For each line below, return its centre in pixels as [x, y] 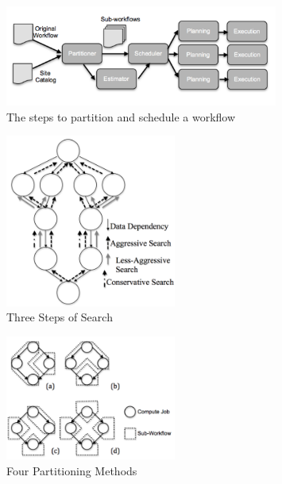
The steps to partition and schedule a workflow [121, 116]
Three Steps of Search [60, 317]
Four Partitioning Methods [72, 470]
